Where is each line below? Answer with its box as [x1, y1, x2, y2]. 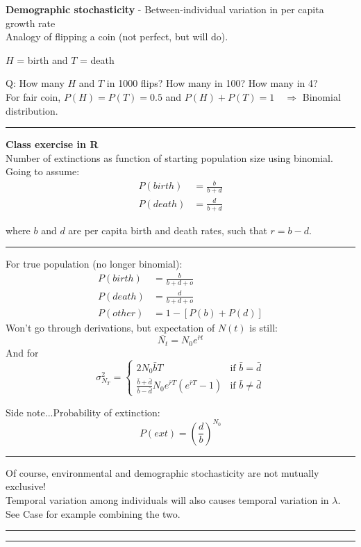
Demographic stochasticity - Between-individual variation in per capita [6, 2, 324, 16]
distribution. [6, 103, 58, 117]
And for [6, 345, 39, 359]
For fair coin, [6, 89, 61, 104]
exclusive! [6, 479, 47, 493]
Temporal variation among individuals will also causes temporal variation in [6, 492, 329, 507]
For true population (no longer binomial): [6, 256, 183, 271]
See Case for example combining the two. [6, 506, 180, 521]
